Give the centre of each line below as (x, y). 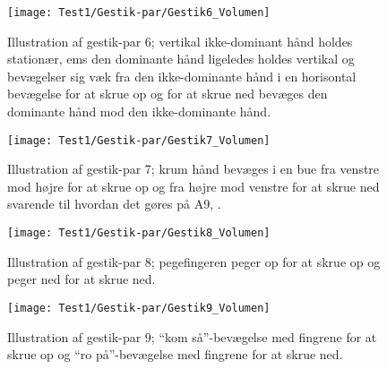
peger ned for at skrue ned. (82, 279)
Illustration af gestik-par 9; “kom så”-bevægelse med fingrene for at (192, 336)
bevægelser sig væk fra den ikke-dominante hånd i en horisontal (182, 76)
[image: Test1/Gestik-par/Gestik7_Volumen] (139, 140)
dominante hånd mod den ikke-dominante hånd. (139, 112)
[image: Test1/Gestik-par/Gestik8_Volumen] (139, 233)
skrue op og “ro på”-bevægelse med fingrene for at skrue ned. (175, 354)
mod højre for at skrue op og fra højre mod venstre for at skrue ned (193, 186)
